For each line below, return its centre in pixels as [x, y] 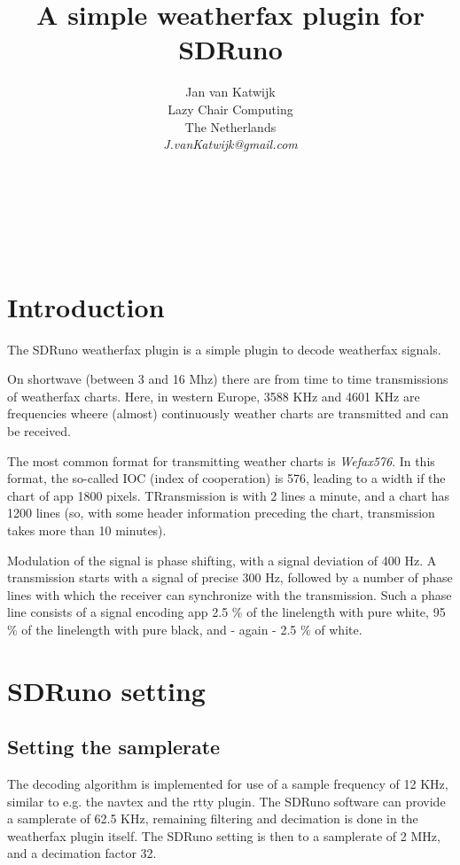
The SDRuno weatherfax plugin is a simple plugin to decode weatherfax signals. [224, 349]
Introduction [86, 306]
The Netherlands [230, 126]
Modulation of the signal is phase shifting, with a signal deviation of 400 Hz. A [222, 560]
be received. [39, 430]
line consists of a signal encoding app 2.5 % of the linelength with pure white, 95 [226, 612]
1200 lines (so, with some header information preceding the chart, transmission [221, 513]
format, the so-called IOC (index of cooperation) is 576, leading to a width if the [226, 478]
